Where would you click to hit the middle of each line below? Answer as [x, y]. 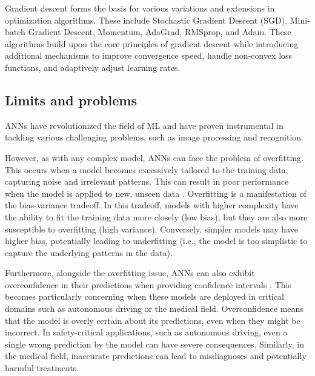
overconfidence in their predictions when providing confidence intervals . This [148, 284]
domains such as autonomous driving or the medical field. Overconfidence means [154, 308]
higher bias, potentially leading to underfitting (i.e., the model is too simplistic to [156, 241]
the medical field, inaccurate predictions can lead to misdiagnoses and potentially [156, 356]
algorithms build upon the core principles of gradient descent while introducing [152, 43]
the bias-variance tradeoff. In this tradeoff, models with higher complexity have [152, 205]
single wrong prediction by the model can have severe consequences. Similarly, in [154, 344]
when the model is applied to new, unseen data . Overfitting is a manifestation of [156, 193]
